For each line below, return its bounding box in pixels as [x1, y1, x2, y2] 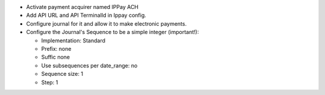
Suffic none [41, 54, 70, 61]
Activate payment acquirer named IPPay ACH [26, 4, 138, 10]
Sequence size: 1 [41, 71, 84, 78]
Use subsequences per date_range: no [41, 62, 138, 69]
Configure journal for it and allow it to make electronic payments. [26, 20, 187, 27]
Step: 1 [41, 78, 58, 86]
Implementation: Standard [41, 36, 105, 44]
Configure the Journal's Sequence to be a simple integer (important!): [26, 29, 199, 36]
